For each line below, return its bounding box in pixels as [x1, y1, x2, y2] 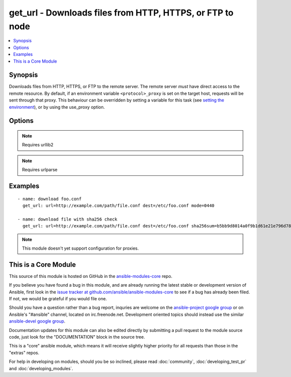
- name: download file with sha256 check [17, 216, 117, 222]
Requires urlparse [22, 167, 58, 172]
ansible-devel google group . [9, 318, 65, 324]
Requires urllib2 [22, 142, 53, 148]
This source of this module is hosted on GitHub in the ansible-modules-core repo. [9, 273, 173, 279]
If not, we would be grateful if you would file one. [9, 296, 107, 301]
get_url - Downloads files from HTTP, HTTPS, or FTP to [9, 7, 234, 18]
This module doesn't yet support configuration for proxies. [22, 245, 139, 251]
